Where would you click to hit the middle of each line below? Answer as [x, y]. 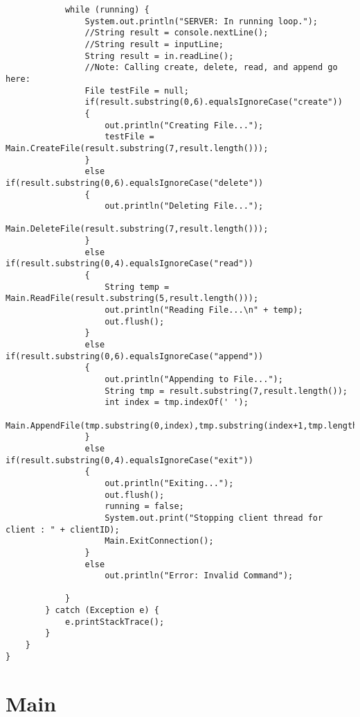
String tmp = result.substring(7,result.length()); [226, 391]
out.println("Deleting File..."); [184, 206]
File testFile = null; [137, 90]
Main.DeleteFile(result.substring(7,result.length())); [137, 229]
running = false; [144, 507]
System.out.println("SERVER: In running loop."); [201, 21]
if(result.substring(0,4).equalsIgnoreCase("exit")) [129, 460]
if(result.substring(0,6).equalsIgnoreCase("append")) [135, 356]
